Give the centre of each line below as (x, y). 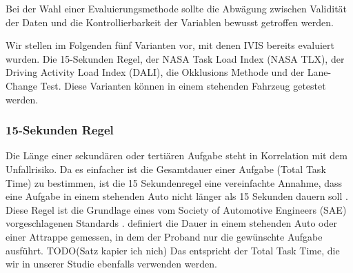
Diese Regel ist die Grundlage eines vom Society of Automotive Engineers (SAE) (176, 209)
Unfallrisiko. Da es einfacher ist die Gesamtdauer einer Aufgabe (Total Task (166, 169)
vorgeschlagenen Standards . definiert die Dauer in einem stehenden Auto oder (171, 223)
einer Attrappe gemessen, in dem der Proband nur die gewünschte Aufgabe (164, 236)
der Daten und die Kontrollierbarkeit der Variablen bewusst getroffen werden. (170, 22)
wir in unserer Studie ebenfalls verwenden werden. (111, 264)
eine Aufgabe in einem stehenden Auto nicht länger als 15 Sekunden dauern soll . (177, 196)
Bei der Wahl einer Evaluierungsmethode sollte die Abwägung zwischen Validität (176, 8)
